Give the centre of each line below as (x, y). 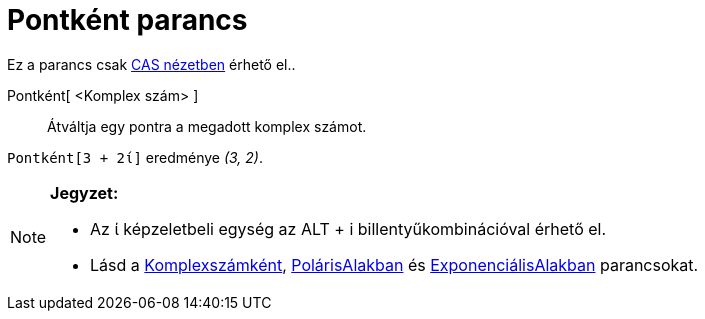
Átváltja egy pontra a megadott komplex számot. (207, 126)
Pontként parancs (127, 20)
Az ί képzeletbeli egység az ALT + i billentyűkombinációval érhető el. (348, 228)
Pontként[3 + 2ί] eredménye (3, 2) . (135, 157)
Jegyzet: (84, 192)
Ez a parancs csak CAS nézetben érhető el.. (151, 64)
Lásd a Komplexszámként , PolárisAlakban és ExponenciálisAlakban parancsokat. (394, 264)
